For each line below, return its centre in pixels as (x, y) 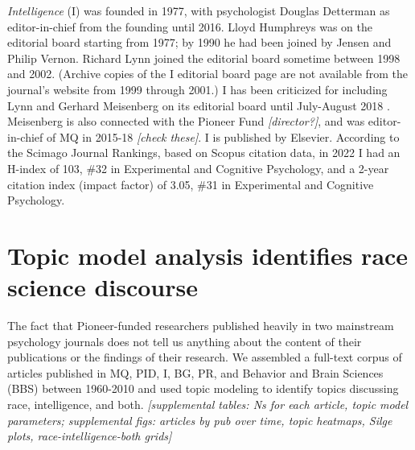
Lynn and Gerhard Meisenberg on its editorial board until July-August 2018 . (199, 105)
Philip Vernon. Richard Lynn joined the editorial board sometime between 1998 (204, 58)
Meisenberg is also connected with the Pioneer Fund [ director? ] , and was (186, 121)
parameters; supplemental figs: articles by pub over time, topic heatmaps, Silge (200, 420)
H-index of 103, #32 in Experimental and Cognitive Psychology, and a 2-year (198, 168)
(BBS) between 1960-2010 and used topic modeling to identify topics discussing (203, 388)
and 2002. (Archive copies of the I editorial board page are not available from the (208, 74)
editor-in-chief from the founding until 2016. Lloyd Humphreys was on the (190, 26)
